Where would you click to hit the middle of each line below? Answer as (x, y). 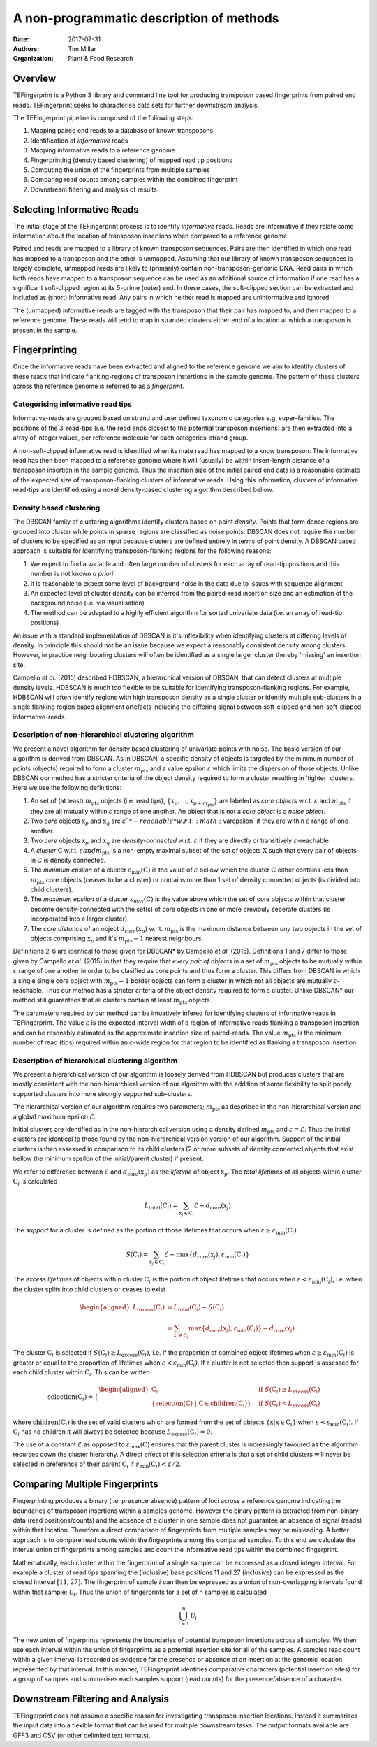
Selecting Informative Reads (76, 209)
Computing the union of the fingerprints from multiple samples (120, 170)
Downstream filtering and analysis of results (94, 189)
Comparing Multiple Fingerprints (86, 1484)
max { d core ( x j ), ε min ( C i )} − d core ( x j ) (242, 1329)
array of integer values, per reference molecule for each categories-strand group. (131, 438)
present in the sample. (45, 330)
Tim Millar (82, 48)
